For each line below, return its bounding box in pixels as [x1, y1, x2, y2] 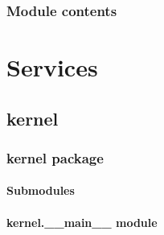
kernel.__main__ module [6, 213, 158, 230]
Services [6, 51, 98, 84]
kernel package [6, 147, 104, 167]
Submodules [6, 182, 75, 199]
